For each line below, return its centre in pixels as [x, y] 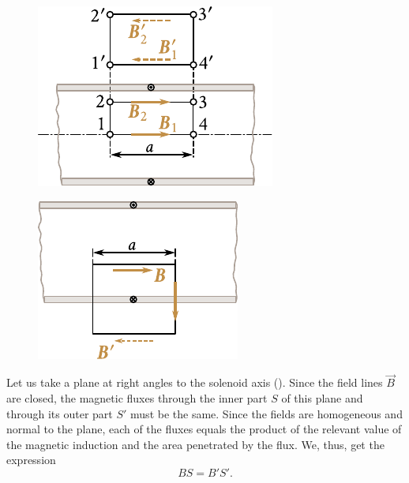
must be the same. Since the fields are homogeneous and [266, 413]
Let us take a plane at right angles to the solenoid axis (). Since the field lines [195, 382]
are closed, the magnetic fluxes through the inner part [137, 398]
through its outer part [60, 413]
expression [31, 460]
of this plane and [322, 398]
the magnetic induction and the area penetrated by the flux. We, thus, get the [195, 444]
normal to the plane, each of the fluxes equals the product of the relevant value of [204, 429]
